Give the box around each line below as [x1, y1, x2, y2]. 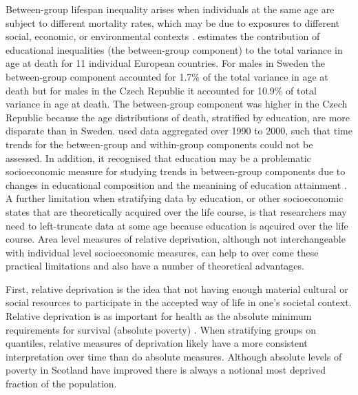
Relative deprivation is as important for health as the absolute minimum [6, 309, 312, 323]
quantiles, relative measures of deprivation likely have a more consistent [6, 336, 308, 350]
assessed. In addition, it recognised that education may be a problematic [6, 150, 311, 165]
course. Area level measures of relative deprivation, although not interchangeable [6, 232, 346, 246]
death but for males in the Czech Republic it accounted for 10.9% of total [6, 83, 317, 97]
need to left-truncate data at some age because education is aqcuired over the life [6, 218, 348, 232]
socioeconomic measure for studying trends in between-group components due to [6, 164, 346, 179]
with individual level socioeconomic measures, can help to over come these [6, 245, 319, 259]
